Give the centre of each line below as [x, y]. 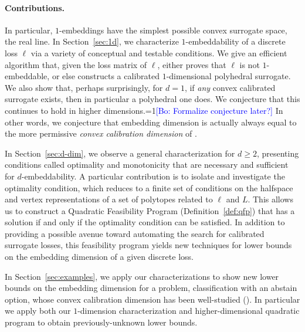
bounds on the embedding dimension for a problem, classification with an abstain [151, 288]
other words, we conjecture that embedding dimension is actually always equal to [151, 122]
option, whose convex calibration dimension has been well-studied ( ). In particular [152, 299]
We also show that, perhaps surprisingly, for [84, 87]
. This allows [270, 199]
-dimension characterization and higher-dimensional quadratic [189, 311]
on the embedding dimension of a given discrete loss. [99, 257]
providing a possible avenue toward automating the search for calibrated [135, 233]
